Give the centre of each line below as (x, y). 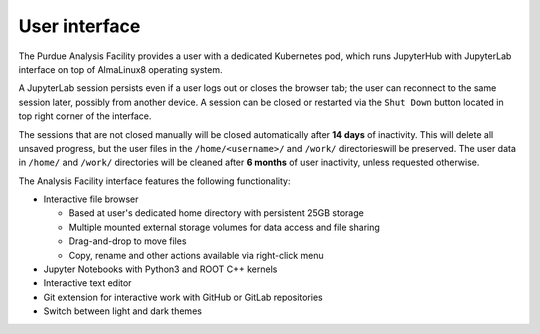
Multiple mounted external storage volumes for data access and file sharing (224, 227)
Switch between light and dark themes (122, 311)
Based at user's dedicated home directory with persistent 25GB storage (216, 213)
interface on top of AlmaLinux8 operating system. (120, 69)
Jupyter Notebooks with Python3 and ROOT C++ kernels (160, 269)
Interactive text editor (87, 283)
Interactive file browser (91, 199)
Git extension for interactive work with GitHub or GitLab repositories (183, 297)
